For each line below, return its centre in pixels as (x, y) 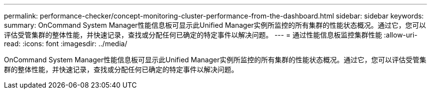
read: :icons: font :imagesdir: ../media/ (66, 44)
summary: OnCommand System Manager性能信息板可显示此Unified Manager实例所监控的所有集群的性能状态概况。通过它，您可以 (215, 25)
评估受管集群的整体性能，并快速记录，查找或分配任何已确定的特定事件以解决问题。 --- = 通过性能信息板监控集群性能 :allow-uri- (211, 35)
